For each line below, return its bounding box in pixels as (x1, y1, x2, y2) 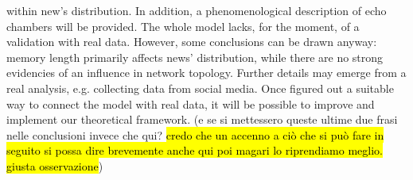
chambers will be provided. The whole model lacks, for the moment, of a (6, 17, 360, 34)
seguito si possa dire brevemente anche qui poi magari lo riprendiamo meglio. (6, 142, 383, 159)
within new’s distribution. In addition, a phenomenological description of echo (6, 2, 387, 18)
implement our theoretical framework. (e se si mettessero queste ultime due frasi (6, 111, 398, 128)
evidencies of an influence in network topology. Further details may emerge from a (6, 64, 407, 81)
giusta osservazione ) (6, 157, 103, 174)
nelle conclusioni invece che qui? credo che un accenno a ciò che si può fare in (6, 126, 384, 143)
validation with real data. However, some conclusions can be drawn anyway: (6, 33, 377, 50)
